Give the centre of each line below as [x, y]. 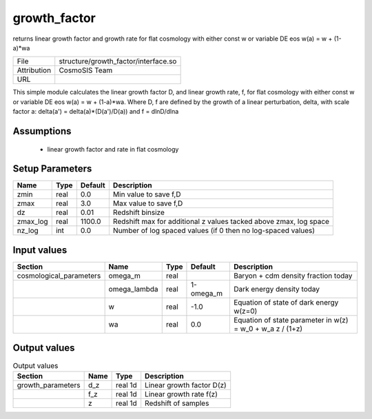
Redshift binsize [139, 212]
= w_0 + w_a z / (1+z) [268, 329]
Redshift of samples [177, 403]
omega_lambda [133, 289]
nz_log [28, 231]
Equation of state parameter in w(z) [291, 320]
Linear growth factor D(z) [186, 385]
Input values [40, 250]
